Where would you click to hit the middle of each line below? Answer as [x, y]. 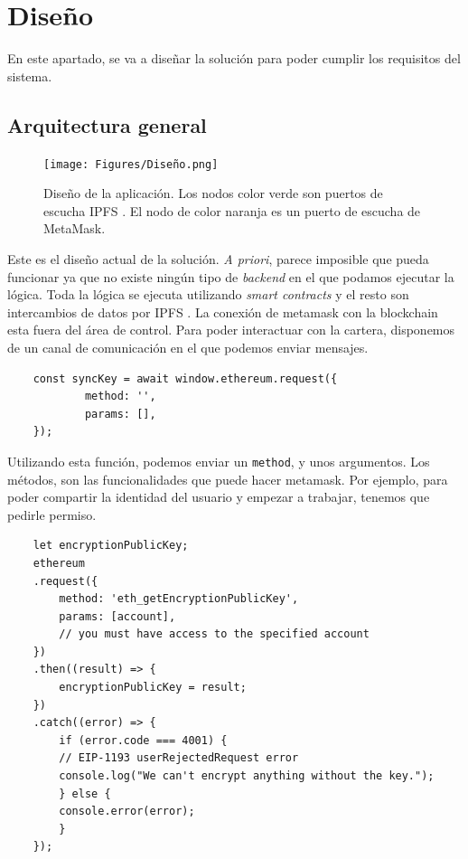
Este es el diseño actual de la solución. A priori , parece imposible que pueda [218, 258]
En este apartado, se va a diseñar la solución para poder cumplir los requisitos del [234, 58]
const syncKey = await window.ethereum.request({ [185, 378]
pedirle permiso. [52, 514]
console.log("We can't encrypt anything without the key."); [247, 776]
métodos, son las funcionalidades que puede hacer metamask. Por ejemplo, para [228, 479]
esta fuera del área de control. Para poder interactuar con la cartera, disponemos [231, 330]
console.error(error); [127, 812]
